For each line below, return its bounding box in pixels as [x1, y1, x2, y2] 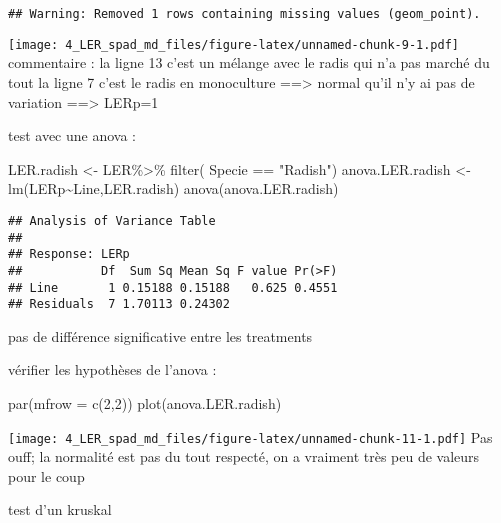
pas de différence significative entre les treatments [8, 325, 313, 346]
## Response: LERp [8, 247, 130, 262]
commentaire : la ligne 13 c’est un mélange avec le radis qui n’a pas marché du [8, 52, 490, 73]
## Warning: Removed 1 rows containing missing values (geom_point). [8, 7, 481, 21]
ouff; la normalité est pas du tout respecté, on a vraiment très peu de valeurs [8, 446, 480, 467]
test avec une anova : [8, 125, 136, 146]
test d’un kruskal [8, 499, 112, 520]
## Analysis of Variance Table [8, 213, 216, 228]
